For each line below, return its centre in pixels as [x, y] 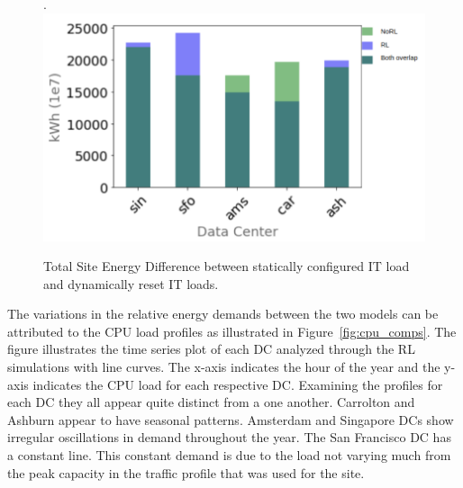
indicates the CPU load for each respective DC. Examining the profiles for [238, 384]
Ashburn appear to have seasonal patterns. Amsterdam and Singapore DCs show [231, 419]
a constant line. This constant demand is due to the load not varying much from [229, 455]
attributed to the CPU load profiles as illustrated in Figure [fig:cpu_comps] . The [232, 331]
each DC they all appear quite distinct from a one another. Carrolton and [211, 402]
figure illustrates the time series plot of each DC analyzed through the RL [211, 349]
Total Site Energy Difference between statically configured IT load [227, 266]
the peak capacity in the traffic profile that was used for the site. [186, 472]
